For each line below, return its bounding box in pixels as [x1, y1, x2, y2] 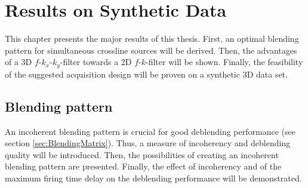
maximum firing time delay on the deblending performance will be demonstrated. [5, 171, 302, 184]
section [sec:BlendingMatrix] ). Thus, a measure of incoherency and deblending [5, 137, 291, 149]
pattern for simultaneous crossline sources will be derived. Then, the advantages [5, 44, 297, 56]
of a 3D [5, 56, 32, 68]
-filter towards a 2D [60, 56, 132, 68]
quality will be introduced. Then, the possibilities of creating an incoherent [5, 148, 279, 161]
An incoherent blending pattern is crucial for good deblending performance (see [5, 125, 295, 137]
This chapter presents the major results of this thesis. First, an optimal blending [5, 32, 299, 45]
